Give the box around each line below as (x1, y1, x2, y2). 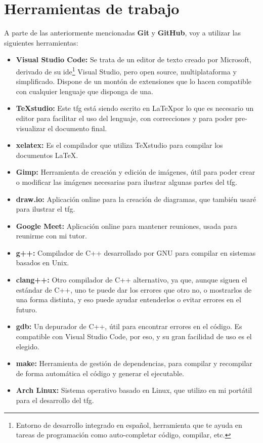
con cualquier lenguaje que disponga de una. (16, 86, 154, 96)
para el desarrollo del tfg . (16, 395, 94, 405)
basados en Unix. (16, 257, 69, 268)
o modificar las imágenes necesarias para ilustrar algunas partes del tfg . (16, 176, 237, 187)
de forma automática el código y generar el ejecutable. (16, 368, 185, 378)
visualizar (16, 123, 46, 133)
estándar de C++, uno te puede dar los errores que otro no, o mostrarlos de (16, 284, 252, 295)
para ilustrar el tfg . (16, 204, 75, 214)
